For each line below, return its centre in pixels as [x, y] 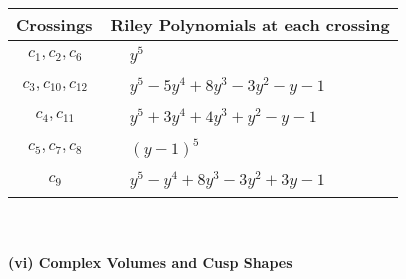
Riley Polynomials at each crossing [250, 24]
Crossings [54, 24]
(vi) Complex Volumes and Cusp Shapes [150, 261]
